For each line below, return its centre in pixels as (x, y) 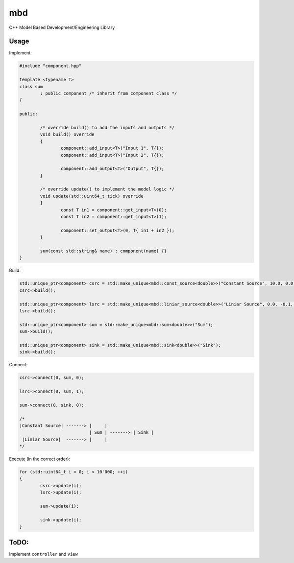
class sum (31, 86)
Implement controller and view (43, 554)
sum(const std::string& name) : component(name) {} (103, 251)
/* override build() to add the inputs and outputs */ (107, 128)
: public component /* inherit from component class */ (109, 93)
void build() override (67, 134)
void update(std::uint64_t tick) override (92, 196)
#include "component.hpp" (50, 66)
